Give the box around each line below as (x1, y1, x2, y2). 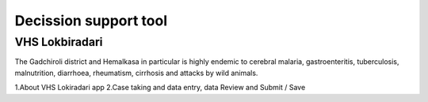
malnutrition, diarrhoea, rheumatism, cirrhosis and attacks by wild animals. (14, 68, 258, 77)
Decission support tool (14, 12, 168, 29)
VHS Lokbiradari (14, 35, 103, 49)
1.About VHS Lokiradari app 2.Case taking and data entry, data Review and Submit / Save (14, 83, 306, 93)
